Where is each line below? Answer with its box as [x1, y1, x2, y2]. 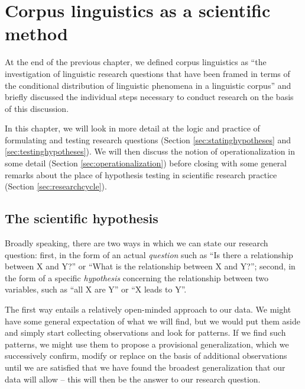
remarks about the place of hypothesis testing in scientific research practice [5, 168, 277, 181]
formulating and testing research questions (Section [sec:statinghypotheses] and [5, 133, 291, 146]
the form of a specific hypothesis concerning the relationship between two [5, 271, 269, 284]
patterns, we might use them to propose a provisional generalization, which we [5, 337, 289, 350]
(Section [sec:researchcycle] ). [5, 180, 107, 192]
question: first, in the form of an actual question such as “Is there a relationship [5, 248, 293, 261]
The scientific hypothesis [5, 209, 158, 227]
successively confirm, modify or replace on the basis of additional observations [5, 349, 287, 362]
